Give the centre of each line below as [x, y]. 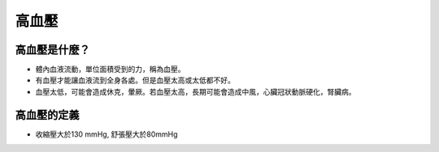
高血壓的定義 [47, 114]
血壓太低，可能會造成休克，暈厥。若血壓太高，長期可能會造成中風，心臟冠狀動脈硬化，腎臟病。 [196, 91]
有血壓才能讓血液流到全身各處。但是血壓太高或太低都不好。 [135, 80]
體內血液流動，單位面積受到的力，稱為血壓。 [110, 70]
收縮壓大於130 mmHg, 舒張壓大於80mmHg [106, 134]
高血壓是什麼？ [52, 50]
